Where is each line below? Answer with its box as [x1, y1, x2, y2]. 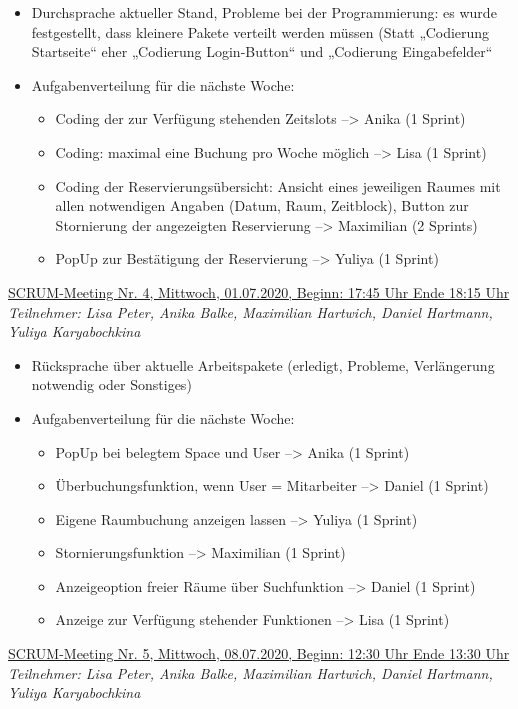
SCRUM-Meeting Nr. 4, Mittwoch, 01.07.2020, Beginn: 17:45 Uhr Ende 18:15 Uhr [8, 281, 510, 302]
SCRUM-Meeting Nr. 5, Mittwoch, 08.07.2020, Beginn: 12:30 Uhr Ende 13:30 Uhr [8, 643, 510, 664]
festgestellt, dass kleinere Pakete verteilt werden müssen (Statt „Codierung [31, 21, 490, 42]
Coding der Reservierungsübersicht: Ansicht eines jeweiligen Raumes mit [55, 175, 501, 196]
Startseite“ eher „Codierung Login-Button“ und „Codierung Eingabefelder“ [31, 41, 493, 62]
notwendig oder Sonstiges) [31, 374, 192, 395]
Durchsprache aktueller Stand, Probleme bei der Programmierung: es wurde [31, 2, 497, 22]
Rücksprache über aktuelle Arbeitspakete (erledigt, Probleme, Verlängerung [31, 354, 495, 375]
